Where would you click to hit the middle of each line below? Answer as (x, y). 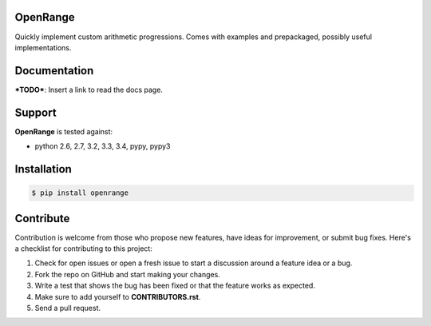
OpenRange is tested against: (64, 131)
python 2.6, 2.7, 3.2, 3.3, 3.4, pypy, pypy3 (103, 146)
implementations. (43, 47)
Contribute (42, 219)
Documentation (54, 71)
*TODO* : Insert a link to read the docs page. (89, 89)
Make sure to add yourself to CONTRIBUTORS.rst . (118, 296)
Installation (43, 169)
